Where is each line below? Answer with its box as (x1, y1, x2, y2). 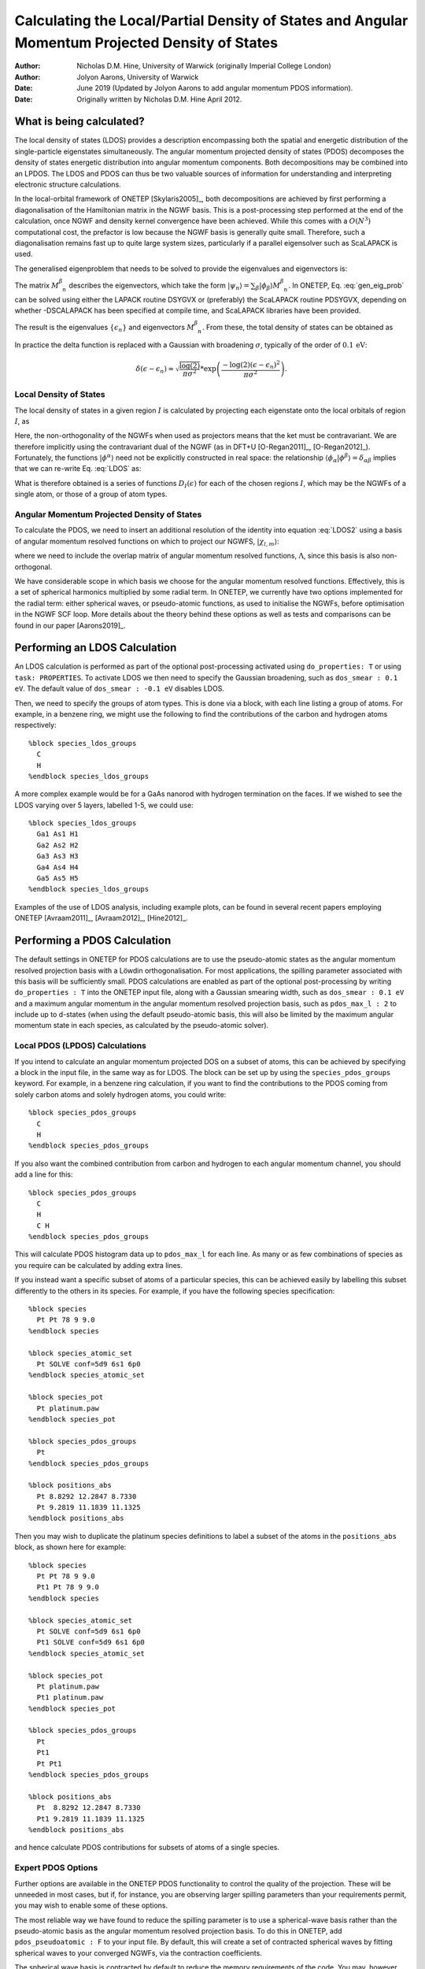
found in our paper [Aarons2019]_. (14, 621, 126, 630)
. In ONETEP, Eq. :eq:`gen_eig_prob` (288, 280, 405, 290)
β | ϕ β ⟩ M (255, 280, 281, 291)
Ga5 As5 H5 (36, 874, 79, 883)
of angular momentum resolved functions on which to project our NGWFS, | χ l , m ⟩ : (14, 536, 279, 547)
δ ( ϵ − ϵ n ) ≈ (135, 365, 175, 376)
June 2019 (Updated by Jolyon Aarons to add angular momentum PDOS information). (76, 83, 353, 93)
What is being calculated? (14, 115, 145, 128)
